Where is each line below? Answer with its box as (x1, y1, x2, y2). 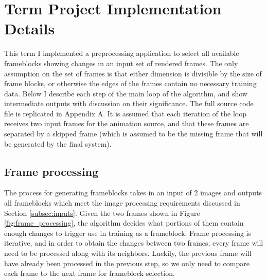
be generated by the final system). (4, 138, 112, 149)
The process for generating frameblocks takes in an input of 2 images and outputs (4, 187, 262, 198)
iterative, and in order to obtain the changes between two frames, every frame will (4, 237, 263, 248)
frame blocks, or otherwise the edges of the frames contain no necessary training (4, 78, 257, 89)
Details (4, 18, 55, 39)
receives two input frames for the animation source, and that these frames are (4, 118, 249, 129)
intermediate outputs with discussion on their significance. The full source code (4, 98, 254, 109)
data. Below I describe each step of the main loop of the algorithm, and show (4, 88, 247, 98)
